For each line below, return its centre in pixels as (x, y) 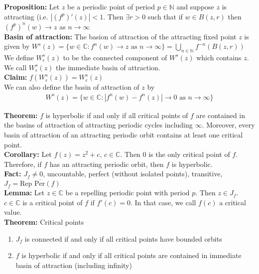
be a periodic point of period (111, 6)
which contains (219, 57)
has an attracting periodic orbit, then (107, 164)
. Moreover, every (228, 125)
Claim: (16, 77)
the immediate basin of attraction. (108, 67)
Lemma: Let (24, 193)
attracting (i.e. (26, 16)
